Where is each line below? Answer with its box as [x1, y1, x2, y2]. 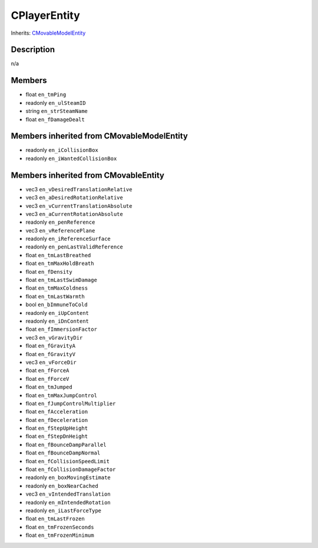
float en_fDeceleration [25, 416, 88, 423]
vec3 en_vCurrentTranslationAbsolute [25, 202, 132, 209]
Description [11, 45, 55, 55]
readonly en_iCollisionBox [25, 147, 98, 154]
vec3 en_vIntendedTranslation [25, 490, 111, 497]
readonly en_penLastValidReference [25, 243, 123, 250]
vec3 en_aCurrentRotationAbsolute [25, 210, 123, 217]
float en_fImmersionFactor [25, 326, 97, 333]
